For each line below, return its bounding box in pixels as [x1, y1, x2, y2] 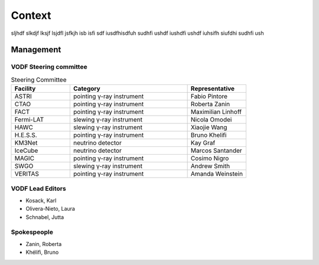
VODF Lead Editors [11, 185, 66, 193]
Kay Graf [190, 139, 216, 147]
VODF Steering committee [11, 63, 88, 71]
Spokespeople [11, 228, 53, 236]
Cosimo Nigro [190, 154, 229, 162]
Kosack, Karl [25, 197, 57, 204]
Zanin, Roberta [25, 240, 62, 247]
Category [73, 84, 100, 93]
